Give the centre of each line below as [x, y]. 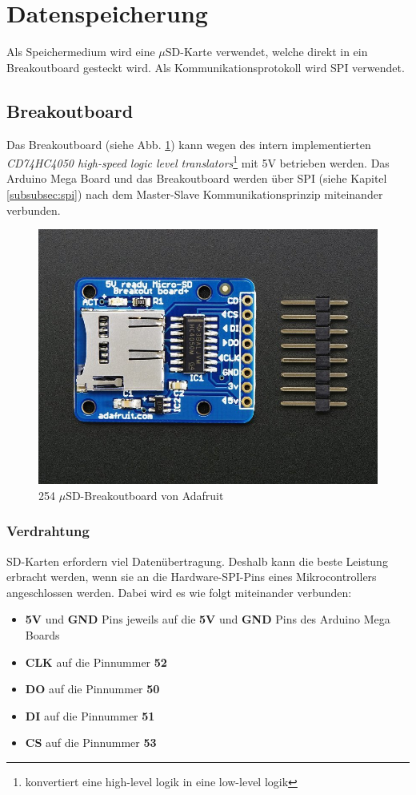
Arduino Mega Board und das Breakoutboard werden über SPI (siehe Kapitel [197, 178]
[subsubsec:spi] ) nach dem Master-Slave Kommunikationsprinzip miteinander [195, 194]
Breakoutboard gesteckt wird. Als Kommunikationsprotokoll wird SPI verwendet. [206, 67]
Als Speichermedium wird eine [81, 52]
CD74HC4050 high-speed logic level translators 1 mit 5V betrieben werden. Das [198, 161]
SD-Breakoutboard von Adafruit [145, 495]
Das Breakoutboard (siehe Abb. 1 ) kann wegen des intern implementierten [189, 144]
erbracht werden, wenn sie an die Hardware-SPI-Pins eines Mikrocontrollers [192, 577]
